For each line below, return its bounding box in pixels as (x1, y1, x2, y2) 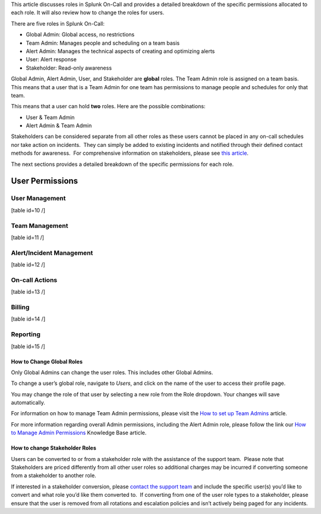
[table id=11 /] (11, 234, 45, 241)
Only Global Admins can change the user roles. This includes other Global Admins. (11, 369, 213, 376)
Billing (11, 303, 30, 311)
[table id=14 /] (11, 315, 46, 322)
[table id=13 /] (11, 289, 46, 296)
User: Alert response (26, 56, 77, 63)
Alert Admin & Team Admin (26, 122, 92, 129)
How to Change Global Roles (11, 358, 83, 365)
